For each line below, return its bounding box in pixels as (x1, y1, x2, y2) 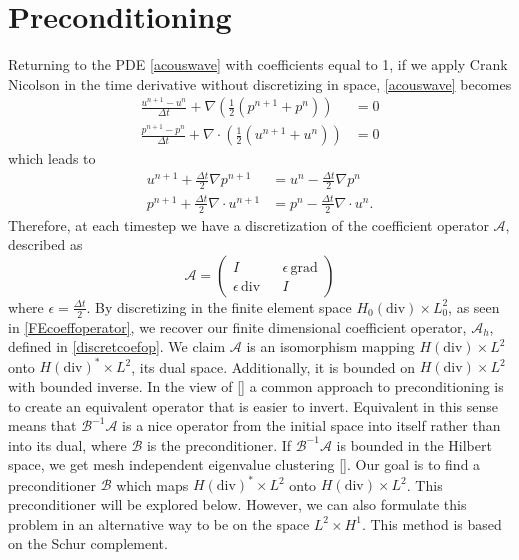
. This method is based (361, 513, 502, 534)
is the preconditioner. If (146, 434, 292, 455)
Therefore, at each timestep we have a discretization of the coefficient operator (8, 214, 489, 235)
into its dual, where (8, 434, 127, 455)
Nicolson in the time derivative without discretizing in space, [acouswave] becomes (8, 73, 512, 94)
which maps (116, 474, 189, 495)
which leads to (8, 148, 96, 169)
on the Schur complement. (8, 533, 168, 554)
